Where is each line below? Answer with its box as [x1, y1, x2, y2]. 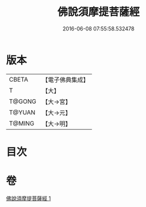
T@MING [9, 119, 35, 127]
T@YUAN [9, 108, 36, 116]
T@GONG [9, 97, 36, 106]
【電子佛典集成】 [42, 76, 89, 84]
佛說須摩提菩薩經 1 [6, 195, 51, 202]
